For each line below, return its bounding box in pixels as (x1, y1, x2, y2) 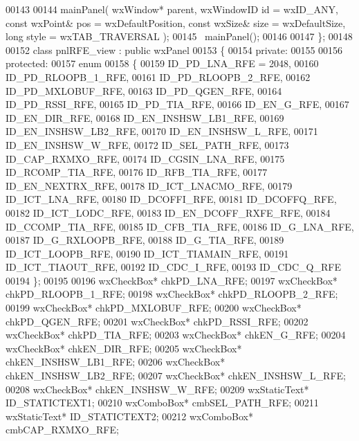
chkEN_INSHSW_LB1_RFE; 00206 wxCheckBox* (6, 354, 225, 369)
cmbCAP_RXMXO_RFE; (6, 422, 119, 437)
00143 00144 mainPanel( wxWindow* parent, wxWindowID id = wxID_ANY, (6, 2, 338, 16)
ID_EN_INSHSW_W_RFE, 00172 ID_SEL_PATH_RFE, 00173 (6, 137, 289, 152)
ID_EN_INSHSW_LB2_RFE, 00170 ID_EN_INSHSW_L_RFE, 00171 (6, 124, 318, 138)
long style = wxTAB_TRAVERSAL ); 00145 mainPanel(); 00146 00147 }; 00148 (6, 29, 353, 44)
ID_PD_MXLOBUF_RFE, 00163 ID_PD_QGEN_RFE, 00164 (6, 83, 282, 98)
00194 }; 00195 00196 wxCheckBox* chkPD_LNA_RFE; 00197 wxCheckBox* (6, 273, 338, 287)
